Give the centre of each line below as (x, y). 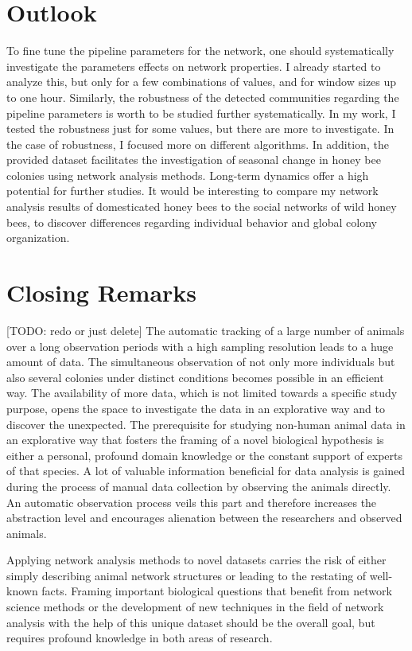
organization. (38, 238)
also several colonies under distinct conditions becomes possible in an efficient (195, 377)
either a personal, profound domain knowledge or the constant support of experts (204, 455)
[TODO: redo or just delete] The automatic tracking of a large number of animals (206, 330)
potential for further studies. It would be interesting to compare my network (192, 191)
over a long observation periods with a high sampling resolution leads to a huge (200, 346)
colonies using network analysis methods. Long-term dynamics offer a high (188, 175)
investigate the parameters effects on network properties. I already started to (194, 66)
